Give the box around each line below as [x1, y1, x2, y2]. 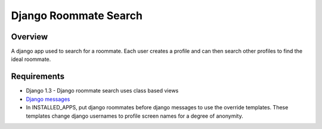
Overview [11, 32, 48, 42]
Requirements [11, 72, 65, 82]
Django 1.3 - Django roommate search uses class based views [26, 87, 179, 94]
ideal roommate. [11, 56, 51, 63]
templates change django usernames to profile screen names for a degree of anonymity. [26, 112, 244, 119]
